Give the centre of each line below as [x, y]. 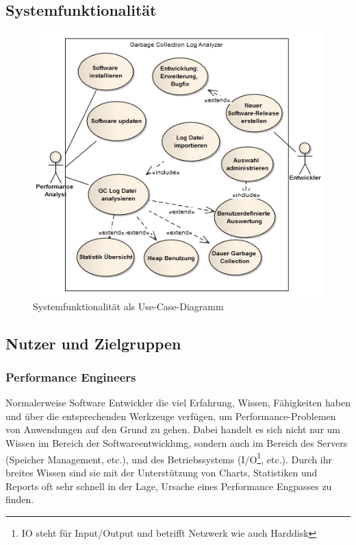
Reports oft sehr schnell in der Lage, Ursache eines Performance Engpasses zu [169, 486]
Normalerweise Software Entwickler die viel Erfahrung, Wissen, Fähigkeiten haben [178, 403]
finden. [20, 499]
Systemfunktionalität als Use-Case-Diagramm [128, 306]
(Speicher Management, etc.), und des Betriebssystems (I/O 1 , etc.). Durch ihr [169, 458]
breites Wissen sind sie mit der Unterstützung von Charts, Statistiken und [162, 472]
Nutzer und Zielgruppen [93, 343]
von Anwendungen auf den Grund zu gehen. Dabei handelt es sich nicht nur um [173, 429]
